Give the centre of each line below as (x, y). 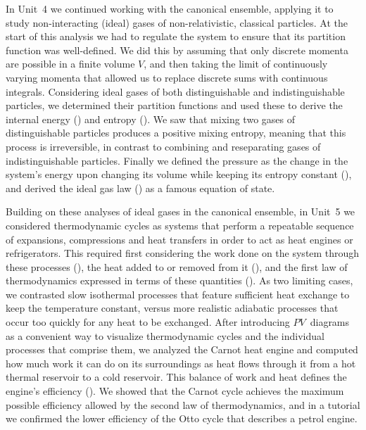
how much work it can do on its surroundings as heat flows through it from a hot (181, 363)
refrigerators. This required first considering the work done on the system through (183, 253)
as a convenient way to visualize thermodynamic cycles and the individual (165, 335)
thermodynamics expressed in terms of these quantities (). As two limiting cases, (179, 280)
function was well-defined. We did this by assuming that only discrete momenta (177, 50)
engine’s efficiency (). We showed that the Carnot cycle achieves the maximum (175, 391)
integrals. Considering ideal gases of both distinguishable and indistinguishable (175, 91)
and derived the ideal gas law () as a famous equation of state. (140, 188)
